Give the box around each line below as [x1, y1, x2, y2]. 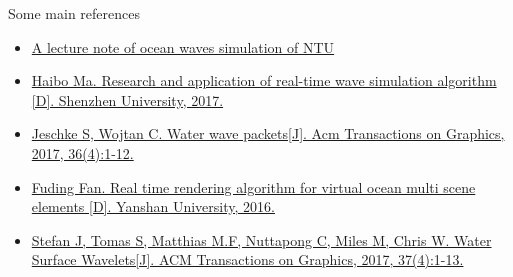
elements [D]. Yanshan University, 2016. [31, 196, 275, 217]
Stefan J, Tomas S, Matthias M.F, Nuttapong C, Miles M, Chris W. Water [31, 229, 492, 250]
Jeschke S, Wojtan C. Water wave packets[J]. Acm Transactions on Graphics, [31, 123, 505, 144]
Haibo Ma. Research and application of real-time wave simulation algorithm [31, 70, 497, 91]
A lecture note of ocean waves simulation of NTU [31, 36, 335, 57]
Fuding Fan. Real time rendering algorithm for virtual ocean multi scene [31, 176, 476, 197]
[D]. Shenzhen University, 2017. [31, 89, 224, 110]
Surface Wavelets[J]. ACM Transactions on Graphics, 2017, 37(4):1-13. [31, 249, 464, 270]
